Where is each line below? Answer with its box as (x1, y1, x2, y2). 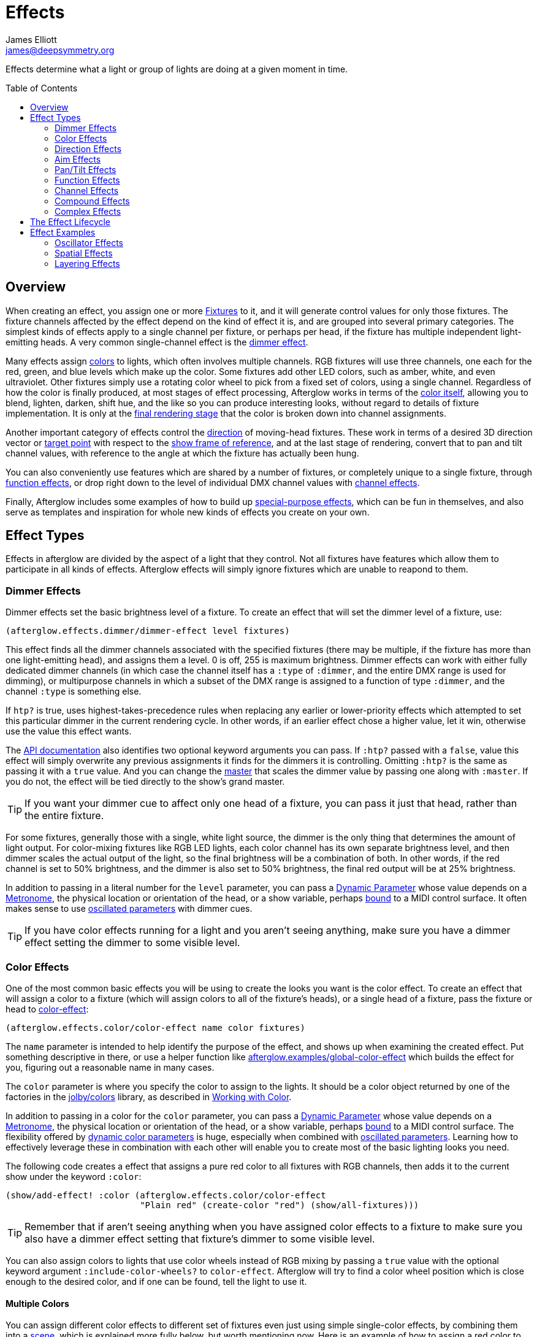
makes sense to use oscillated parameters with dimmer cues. (6, 903, 253, 914)
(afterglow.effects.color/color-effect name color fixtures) (6, 1022, 305, 1033)
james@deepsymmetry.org (6, 44, 115, 55)
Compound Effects (55, 195, 130, 206)
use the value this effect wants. (6, 726, 132, 737)
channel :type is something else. (6, 686, 142, 697)
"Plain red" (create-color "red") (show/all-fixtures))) (140, 1200, 419, 1210)
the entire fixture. (25, 809, 104, 822)
